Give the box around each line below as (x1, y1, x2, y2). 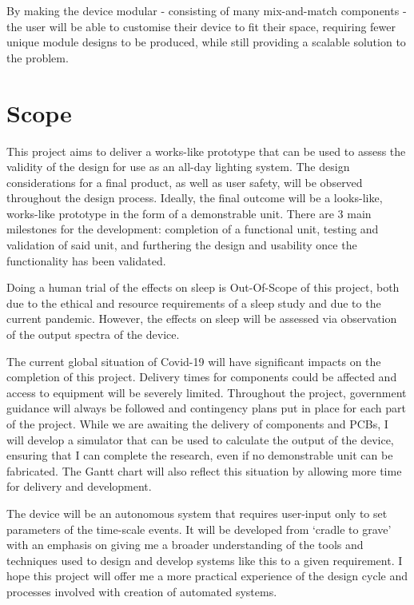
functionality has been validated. (6, 252, 166, 269)
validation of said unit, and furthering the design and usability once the (6, 237, 357, 253)
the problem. (6, 49, 69, 66)
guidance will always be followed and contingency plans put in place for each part (6, 400, 406, 416)
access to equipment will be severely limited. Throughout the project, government (6, 384, 407, 400)
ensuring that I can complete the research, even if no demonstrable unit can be (6, 447, 393, 464)
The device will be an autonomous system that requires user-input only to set (6, 504, 388, 521)
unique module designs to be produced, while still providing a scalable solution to (6, 34, 406, 50)
